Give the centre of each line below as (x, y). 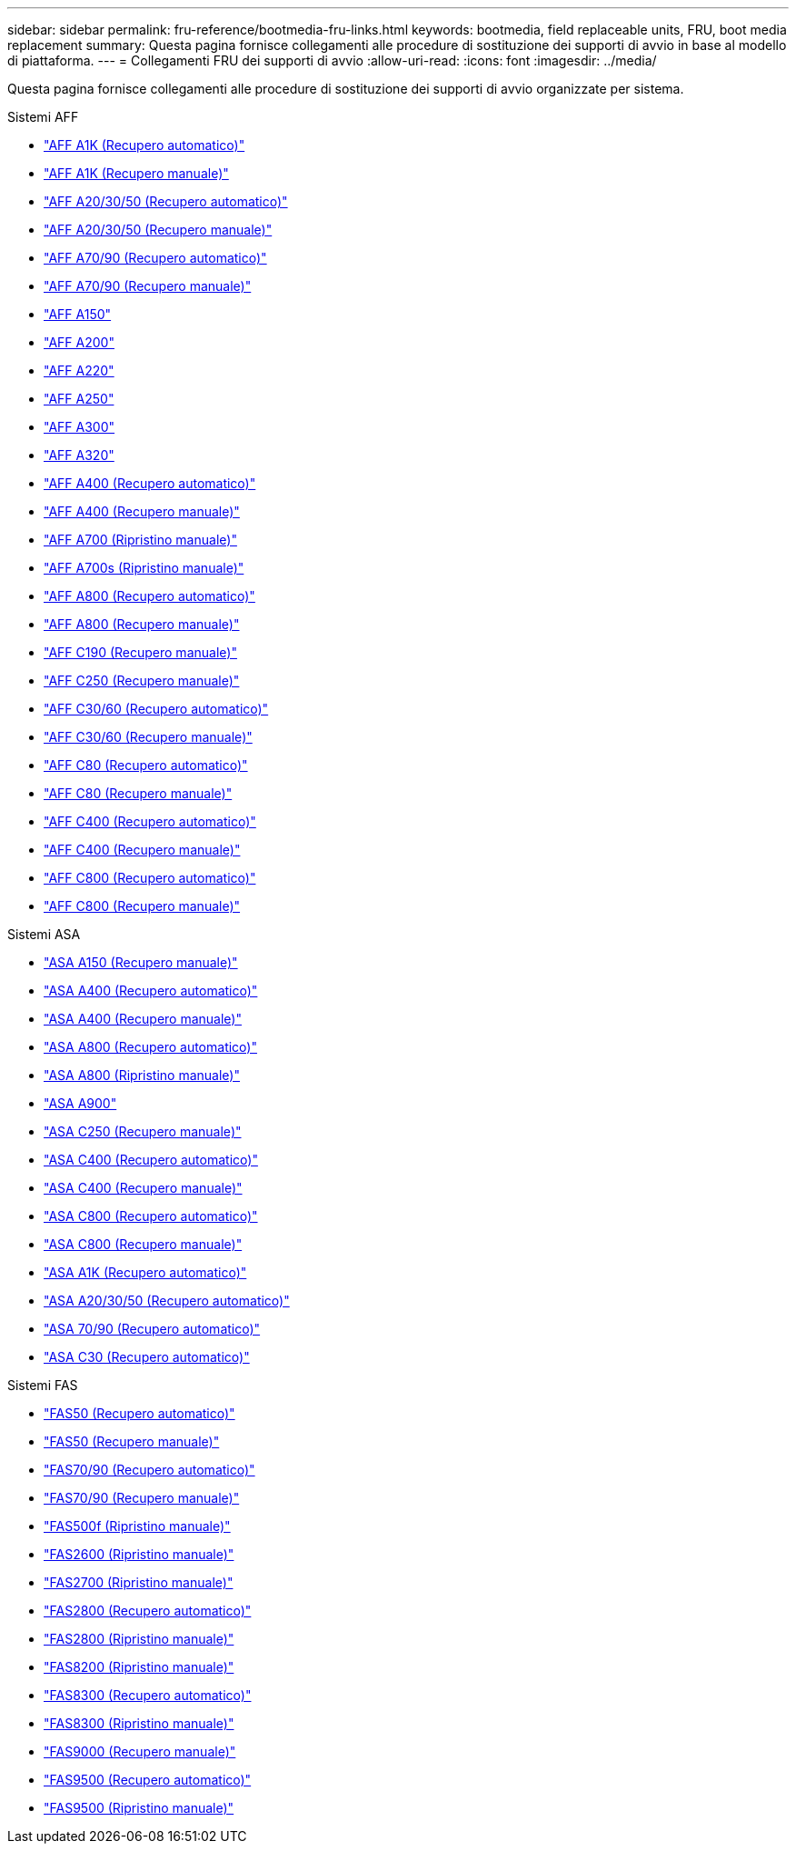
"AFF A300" (80, 427)
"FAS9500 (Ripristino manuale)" (139, 1808)
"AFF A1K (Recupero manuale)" (136, 173)
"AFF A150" (78, 314)
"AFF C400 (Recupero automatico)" (150, 821)
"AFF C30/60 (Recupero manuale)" (148, 737)
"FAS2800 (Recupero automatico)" (148, 1611)
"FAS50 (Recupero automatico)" (139, 1413)
